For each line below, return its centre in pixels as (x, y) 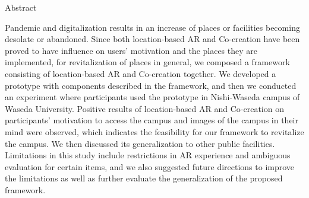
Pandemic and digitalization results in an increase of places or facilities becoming (152, 27)
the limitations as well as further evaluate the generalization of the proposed (144, 178)
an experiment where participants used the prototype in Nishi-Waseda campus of (152, 97)
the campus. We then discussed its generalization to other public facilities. (140, 143)
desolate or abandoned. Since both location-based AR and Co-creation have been (152, 39)
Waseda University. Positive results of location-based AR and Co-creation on (144, 108)
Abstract (21, 7)
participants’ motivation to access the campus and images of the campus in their (152, 120)
